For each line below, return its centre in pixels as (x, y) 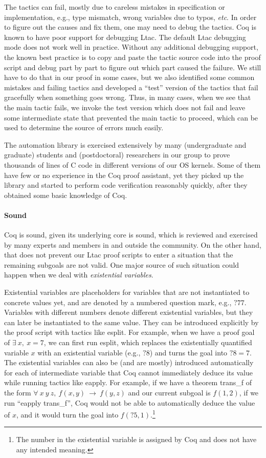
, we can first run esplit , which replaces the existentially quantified (148, 342)
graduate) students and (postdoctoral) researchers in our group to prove (117, 155)
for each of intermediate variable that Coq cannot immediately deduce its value (128, 372)
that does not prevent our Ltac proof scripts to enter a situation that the (119, 255)
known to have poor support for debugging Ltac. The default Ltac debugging (125, 37)
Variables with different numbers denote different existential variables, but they (129, 312)
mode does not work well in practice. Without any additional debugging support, (131, 47)
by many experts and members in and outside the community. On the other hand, (133, 244)
